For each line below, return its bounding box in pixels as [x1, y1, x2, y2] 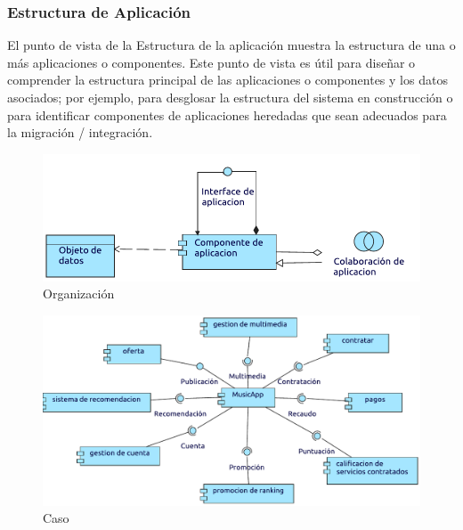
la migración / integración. [7, 123, 153, 142]
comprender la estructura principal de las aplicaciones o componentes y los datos [7, 70, 448, 89]
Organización [43, 284, 115, 303]
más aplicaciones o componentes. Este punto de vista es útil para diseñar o [7, 53, 416, 71]
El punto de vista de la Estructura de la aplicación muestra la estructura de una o [7, 36, 456, 54]
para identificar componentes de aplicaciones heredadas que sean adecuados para [7, 105, 447, 124]
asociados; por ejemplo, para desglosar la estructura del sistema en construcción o [7, 88, 453, 106]
